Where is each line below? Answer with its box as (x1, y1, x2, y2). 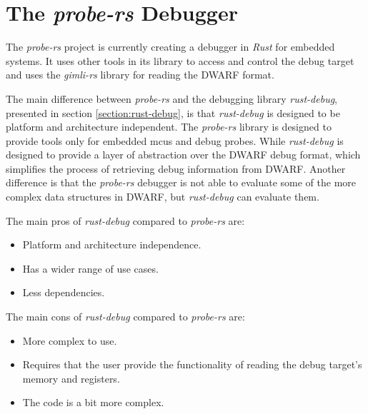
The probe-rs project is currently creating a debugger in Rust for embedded (6, 39, 335, 54)
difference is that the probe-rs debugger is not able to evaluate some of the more (6, 175, 357, 190)
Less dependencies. (22, 285, 105, 300)
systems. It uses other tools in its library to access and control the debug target (6, 53, 354, 68)
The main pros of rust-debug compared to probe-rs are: (6, 213, 245, 228)
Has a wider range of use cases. (22, 261, 159, 276)
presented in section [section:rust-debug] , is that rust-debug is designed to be (6, 105, 340, 120)
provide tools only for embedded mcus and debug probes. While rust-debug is (6, 133, 344, 148)
